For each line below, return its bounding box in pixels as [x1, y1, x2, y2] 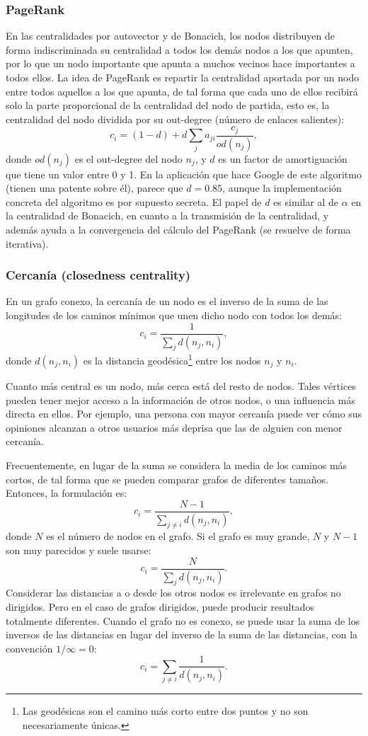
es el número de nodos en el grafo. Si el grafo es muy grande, [46, 529, 310, 544]
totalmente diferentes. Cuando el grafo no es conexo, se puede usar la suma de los [6, 613, 360, 628]
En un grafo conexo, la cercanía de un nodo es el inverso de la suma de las [6, 294, 328, 309]
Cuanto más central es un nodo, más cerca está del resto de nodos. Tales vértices [6, 379, 356, 393]
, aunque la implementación [222, 180, 342, 195]
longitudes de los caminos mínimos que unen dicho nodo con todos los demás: [6, 308, 342, 323]
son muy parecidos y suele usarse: [6, 543, 151, 558]
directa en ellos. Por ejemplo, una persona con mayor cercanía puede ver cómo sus [6, 406, 362, 421]
